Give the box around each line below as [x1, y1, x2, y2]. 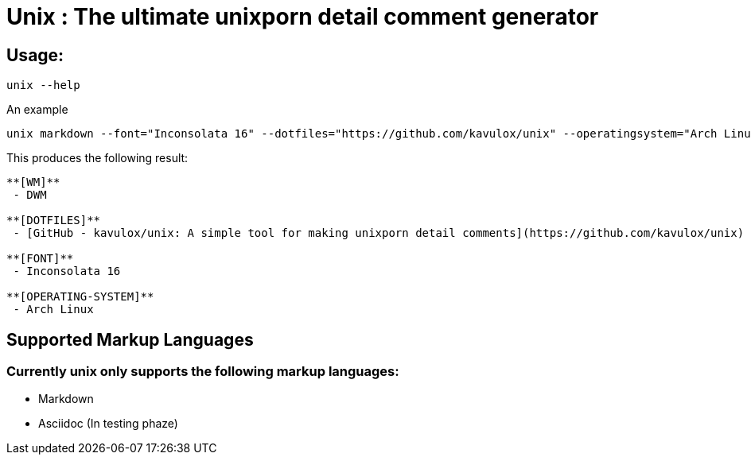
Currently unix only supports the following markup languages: [6, 363, 399, 380]
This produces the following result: [6, 151, 189, 165]
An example [6, 103, 68, 117]
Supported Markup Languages [6, 329, 254, 350]
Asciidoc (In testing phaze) [38, 416, 178, 431]
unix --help [6, 79, 80, 92]
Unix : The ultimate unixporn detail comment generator [6, 3, 599, 30]
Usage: [6, 45, 64, 65]
